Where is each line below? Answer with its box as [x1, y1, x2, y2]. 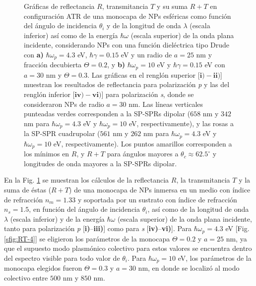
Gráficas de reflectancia [24, 1, 95, 11]
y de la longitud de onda [107, 20, 181, 31]
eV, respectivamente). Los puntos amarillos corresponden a [53, 138, 232, 148]
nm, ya [226, 233, 247, 243]
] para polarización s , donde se [101, 89, 194, 99]
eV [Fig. [225, 223, 250, 234]
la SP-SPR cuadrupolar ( [24, 128, 100, 139]
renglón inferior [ [24, 89, 75, 99]
